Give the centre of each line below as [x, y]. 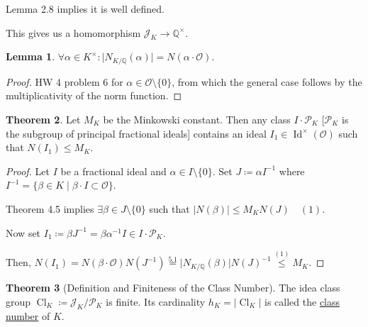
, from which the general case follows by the [267, 81]
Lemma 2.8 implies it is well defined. [85, 9]
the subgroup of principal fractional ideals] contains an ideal [136, 133]
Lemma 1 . [30, 56]
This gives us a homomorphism [73, 32]
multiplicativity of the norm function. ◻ [94, 95]
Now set [23, 232]
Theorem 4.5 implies [50, 209]
